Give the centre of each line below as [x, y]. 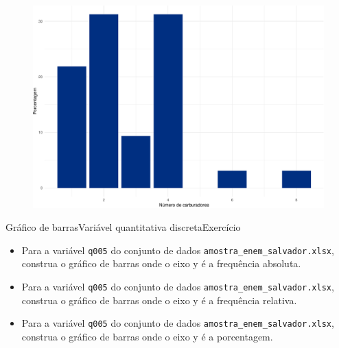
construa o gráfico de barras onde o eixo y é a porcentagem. [147, 336]
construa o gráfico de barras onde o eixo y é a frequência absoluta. [161, 263]
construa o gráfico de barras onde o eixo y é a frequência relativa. [159, 300]
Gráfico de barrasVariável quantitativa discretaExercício [123, 227]
